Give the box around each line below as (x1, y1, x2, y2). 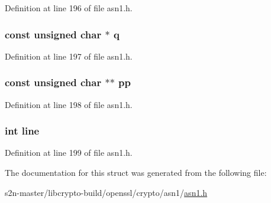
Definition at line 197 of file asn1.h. (5, 50, 133, 62)
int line (5, 123, 40, 138)
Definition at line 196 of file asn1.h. (5, 2, 133, 14)
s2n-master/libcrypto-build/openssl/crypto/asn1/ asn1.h (5, 186, 208, 198)
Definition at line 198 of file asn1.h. (5, 98, 133, 110)
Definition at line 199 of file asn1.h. (5, 146, 133, 159)
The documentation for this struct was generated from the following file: (5, 166, 267, 179)
